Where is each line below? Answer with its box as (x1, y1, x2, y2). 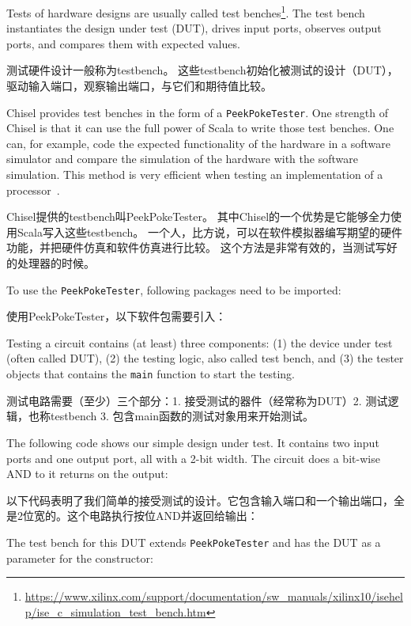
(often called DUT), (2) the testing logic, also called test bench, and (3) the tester (6, 350, 404, 366)
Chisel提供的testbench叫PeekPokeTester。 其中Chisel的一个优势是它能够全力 (6, 208, 391, 225)
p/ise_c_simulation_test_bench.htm (25, 603, 206, 620)
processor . (6, 181, 60, 198)
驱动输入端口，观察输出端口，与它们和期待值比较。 (6, 78, 272, 94)
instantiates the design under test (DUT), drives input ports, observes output (6, 20, 382, 36)
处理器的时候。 (17, 255, 95, 271)
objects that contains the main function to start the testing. (6, 366, 295, 382)
